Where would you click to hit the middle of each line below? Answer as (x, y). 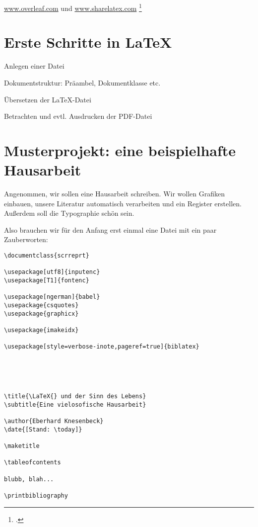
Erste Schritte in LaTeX (88, 42)
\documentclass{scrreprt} (47, 256)
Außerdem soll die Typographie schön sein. (69, 213)
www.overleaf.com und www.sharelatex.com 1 (73, 7)
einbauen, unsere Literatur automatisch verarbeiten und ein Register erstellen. (123, 203)
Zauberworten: (26, 239)
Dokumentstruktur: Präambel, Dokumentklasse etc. (82, 82)
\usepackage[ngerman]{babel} (52, 297)
